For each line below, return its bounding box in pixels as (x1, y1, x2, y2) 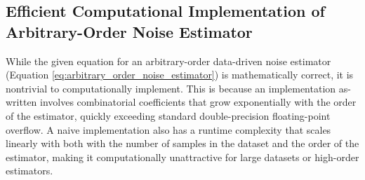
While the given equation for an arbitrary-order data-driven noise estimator (6, 53, 331, 68)
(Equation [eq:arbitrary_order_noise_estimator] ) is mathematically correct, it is (6, 67, 354, 82)
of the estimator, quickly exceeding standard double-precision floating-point (6, 108, 331, 123)
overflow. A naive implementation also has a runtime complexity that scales (6, 122, 331, 137)
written (6, 95, 37, 109)
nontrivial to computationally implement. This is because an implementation (6, 81, 336, 95)
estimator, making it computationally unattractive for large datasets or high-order (6, 149, 359, 164)
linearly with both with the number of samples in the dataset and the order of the (6, 136, 359, 151)
